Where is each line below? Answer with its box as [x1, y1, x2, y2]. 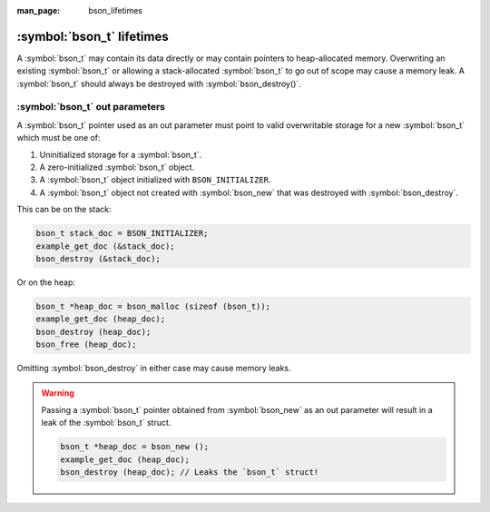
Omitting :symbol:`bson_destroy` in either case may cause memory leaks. [16, 363, 291, 374]
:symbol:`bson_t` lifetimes [16, 28, 169, 44]
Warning [41, 388, 74, 399]
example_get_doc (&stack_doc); [35, 241, 176, 251]
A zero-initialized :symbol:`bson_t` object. [39, 162, 195, 172]
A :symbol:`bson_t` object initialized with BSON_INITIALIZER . [39, 174, 271, 185]
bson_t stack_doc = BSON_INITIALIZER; [35, 228, 209, 239]
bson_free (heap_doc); [35, 340, 137, 350]
